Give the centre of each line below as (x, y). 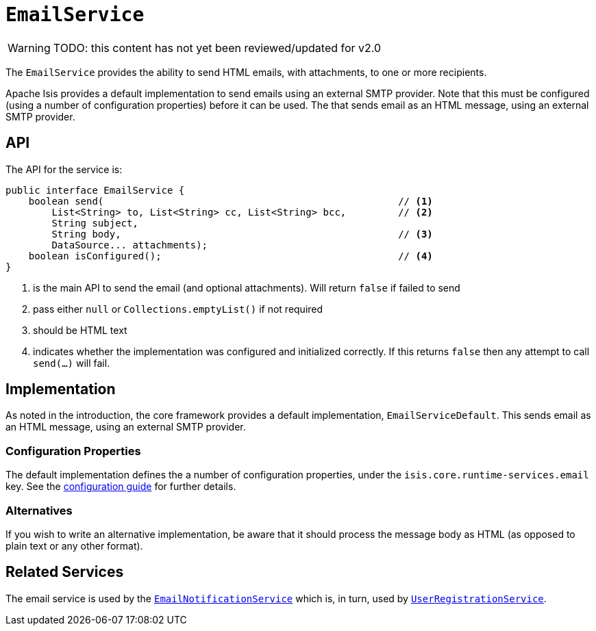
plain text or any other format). (74, 545)
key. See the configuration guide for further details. (121, 487)
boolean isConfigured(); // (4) (231, 256)
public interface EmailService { (95, 190)
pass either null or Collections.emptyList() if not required (178, 309)
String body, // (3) (242, 234)
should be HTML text (80, 330)
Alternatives (39, 510)
